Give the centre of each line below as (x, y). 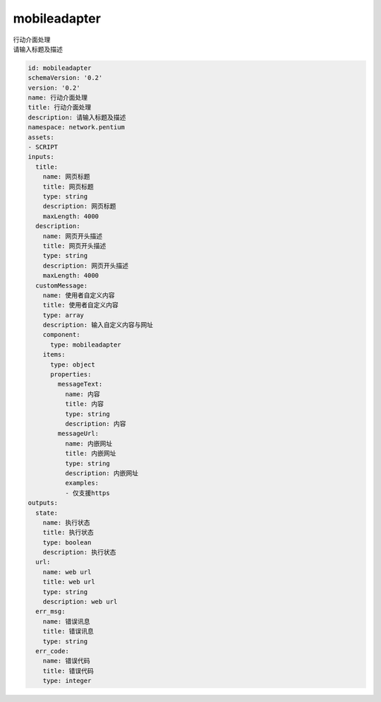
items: (54, 355)
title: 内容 (84, 404)
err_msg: (50, 612)
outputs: (43, 503)
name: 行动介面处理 (58, 98)
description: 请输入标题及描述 (77, 117)
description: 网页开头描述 (85, 266)
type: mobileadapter (86, 345)
